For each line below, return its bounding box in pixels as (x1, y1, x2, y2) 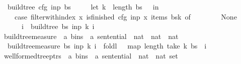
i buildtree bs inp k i (21, 21, 95, 31)
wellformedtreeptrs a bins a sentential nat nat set (4, 50, 178, 60)
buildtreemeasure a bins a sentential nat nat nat (4, 30, 179, 41)
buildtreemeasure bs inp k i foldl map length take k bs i (7, 40, 207, 51)
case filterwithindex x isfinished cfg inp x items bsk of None (14, 11, 237, 21)
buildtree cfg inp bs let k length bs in (7, 1, 159, 11)
